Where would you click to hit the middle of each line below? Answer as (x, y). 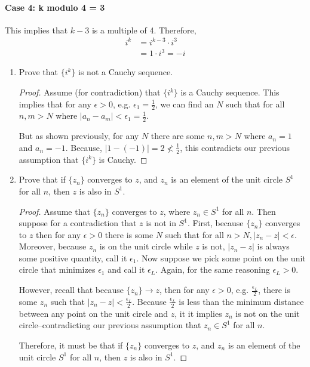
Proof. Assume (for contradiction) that (90, 92)
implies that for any (55, 104)
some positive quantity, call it (73, 257)
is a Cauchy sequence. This (230, 92)
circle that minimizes (57, 269)
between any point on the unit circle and (93, 313)
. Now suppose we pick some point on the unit (221, 257)
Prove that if (42, 179)
